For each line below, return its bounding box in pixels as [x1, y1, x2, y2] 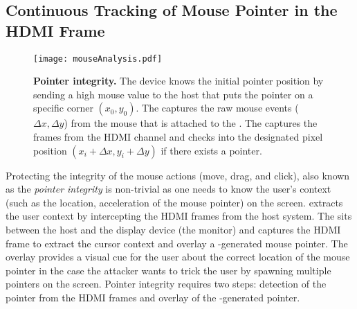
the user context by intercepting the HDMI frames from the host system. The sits [6, 209, 352, 223]
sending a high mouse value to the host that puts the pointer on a [33, 87, 313, 101]
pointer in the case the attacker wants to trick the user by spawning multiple [6, 263, 331, 277]
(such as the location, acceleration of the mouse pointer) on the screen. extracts [6, 195, 343, 209]
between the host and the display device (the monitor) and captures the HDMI [6, 222, 341, 236]
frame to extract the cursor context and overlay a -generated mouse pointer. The [6, 236, 348, 250]
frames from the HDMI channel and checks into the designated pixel [33, 130, 323, 144]
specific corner [33, 100, 93, 115]
